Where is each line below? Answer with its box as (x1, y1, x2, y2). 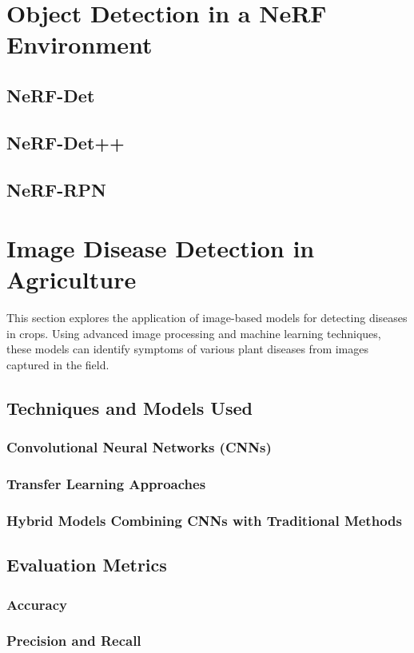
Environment (6, 28, 153, 61)
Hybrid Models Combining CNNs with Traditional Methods (6, 510, 402, 530)
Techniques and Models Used (6, 395, 253, 420)
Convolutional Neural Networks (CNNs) (6, 437, 272, 457)
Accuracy (6, 594, 68, 614)
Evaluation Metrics (6, 552, 167, 577)
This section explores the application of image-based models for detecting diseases (6, 309, 408, 326)
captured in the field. (6, 356, 109, 372)
